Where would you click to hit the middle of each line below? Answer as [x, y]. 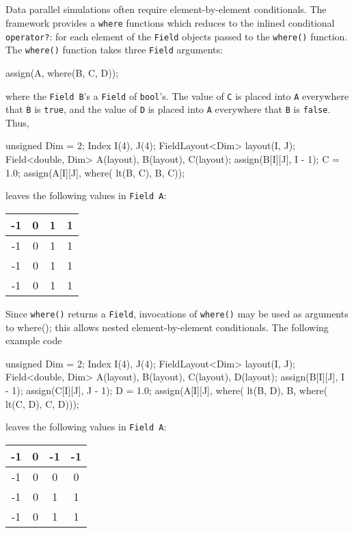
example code [34, 340]
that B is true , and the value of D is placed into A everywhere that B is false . [168, 109]
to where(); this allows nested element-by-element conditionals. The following [167, 327]
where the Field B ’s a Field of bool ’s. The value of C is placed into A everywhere [177, 95]
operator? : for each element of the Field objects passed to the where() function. [177, 36]
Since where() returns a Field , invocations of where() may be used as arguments [177, 313]
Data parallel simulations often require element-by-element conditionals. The [166, 9]
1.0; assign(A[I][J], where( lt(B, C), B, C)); [95, 172]
